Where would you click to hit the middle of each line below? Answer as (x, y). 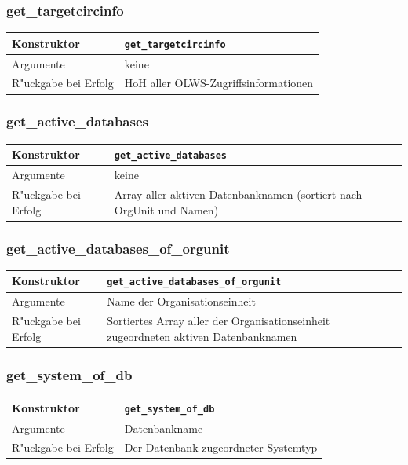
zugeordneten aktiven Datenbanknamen (202, 336)
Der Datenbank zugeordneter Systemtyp (221, 447)
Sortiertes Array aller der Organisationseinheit (219, 321)
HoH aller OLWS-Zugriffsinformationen (219, 83)
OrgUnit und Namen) (166, 209)
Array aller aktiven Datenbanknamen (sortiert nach (238, 194)
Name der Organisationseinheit (181, 301)
